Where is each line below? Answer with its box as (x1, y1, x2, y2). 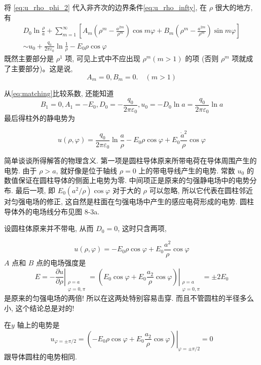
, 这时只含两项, (118, 223, 167, 234)
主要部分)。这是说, (11, 63, 73, 73)
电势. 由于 (4, 165, 37, 175)
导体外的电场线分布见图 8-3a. (4, 206, 100, 216)
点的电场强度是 (36, 257, 86, 267)
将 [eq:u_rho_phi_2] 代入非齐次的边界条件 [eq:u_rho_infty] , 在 (4, 2, 207, 12)
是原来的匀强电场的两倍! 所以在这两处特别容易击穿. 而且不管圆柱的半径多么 (4, 293, 254, 303)
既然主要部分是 (4, 53, 54, 64)
